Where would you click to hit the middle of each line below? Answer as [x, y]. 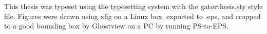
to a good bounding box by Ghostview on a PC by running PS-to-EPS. [117, 26]
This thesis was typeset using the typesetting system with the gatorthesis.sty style [133, 6]
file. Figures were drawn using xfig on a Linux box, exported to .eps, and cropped [132, 16]
